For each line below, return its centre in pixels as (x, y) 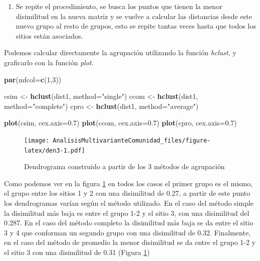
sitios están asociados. (49, 35)
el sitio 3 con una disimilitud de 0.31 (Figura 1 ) (77, 252)
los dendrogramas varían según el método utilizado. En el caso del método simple (129, 203)
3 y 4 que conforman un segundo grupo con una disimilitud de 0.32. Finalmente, (127, 232)
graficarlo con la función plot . (49, 62)
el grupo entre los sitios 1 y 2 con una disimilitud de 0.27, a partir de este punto (127, 193)
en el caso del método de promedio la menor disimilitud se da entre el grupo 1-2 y (130, 242)
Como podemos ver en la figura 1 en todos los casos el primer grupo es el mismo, (128, 183)
